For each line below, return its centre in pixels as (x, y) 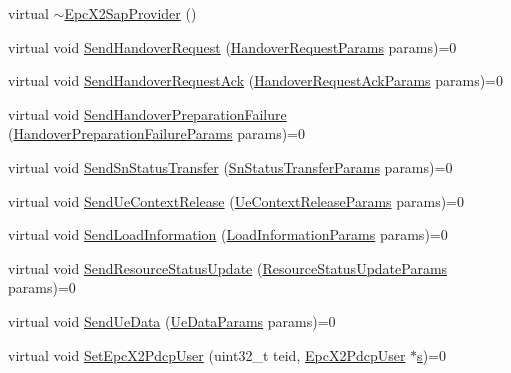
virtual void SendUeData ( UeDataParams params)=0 (172, 320)
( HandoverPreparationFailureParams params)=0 (156, 133)
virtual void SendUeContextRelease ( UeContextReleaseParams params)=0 (236, 200)
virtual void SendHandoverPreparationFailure (147, 113)
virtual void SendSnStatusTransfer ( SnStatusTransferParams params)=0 (230, 166)
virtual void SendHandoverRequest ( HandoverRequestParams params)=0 (232, 46)
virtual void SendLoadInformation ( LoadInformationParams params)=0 (228, 234)
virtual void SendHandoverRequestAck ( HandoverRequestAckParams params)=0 (256, 80)
